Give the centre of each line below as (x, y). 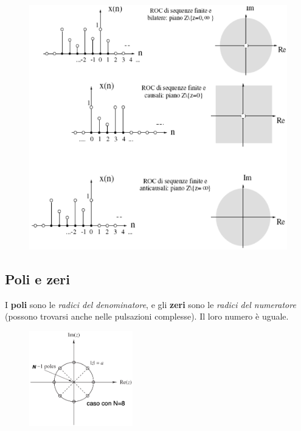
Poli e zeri (37, 279)
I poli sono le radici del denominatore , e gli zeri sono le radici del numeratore (150, 304)
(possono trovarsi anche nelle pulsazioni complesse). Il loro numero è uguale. (147, 316)
